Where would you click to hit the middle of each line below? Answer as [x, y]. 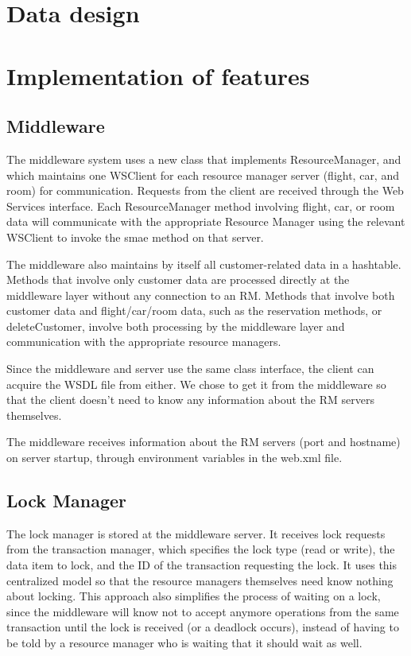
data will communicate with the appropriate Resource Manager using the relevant [206, 221]
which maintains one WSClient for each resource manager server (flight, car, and [203, 175]
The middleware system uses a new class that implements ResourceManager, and [204, 159]
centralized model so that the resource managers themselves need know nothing [200, 580]
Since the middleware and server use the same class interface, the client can [190, 369]
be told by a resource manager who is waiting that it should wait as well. [184, 642]
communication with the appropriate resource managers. [144, 342]
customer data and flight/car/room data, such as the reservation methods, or [194, 311]
